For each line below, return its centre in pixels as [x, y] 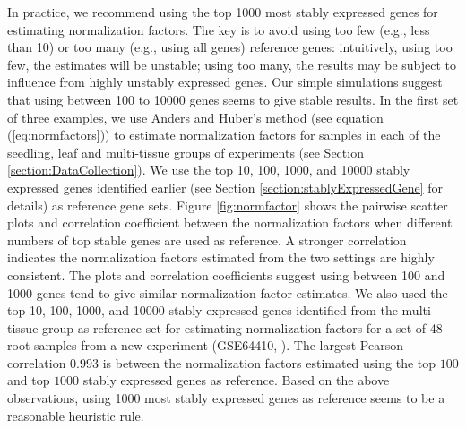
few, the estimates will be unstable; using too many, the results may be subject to [232, 64]
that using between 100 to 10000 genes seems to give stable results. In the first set [233, 99]
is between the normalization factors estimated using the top [269, 362]
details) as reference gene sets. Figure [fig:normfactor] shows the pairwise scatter [228, 205]
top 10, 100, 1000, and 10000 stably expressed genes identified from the [203, 310]
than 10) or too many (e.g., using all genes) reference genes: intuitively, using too [230, 47]
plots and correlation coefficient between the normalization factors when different [230, 223]
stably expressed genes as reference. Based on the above [236, 380]
